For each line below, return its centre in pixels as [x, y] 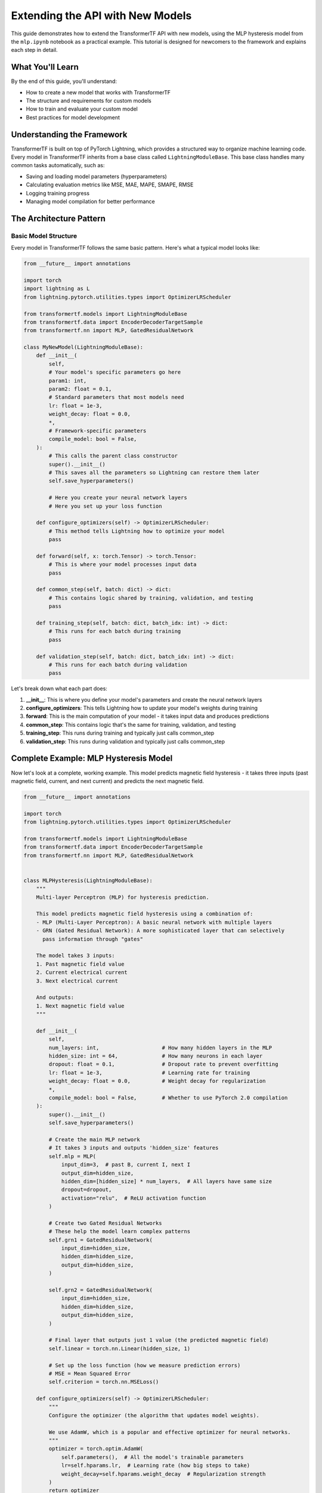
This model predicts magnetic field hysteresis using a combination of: [145, 914]
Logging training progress [58, 193]
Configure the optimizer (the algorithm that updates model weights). [154, 1415]
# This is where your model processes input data [123, 565]
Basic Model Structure [44, 236]
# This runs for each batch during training [115, 631]
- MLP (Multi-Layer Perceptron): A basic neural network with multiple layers [154, 922]
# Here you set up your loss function [105, 506]
